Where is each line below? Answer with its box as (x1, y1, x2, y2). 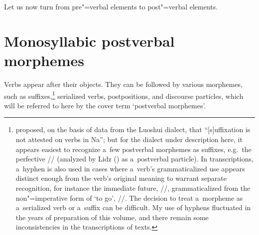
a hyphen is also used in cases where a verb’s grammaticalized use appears (15, 163, 245, 173)
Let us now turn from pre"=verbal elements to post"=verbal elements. (4, 1, 218, 11)
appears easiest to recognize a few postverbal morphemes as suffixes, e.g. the (15, 144, 252, 154)
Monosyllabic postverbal (4, 30, 175, 51)
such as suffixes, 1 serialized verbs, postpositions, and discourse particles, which (4, 89, 244, 101)
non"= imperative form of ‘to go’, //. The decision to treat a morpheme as (15, 192, 243, 203)
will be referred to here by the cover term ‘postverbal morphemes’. (4, 100, 206, 110)
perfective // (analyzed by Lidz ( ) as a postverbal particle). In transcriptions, (15, 154, 254, 164)
